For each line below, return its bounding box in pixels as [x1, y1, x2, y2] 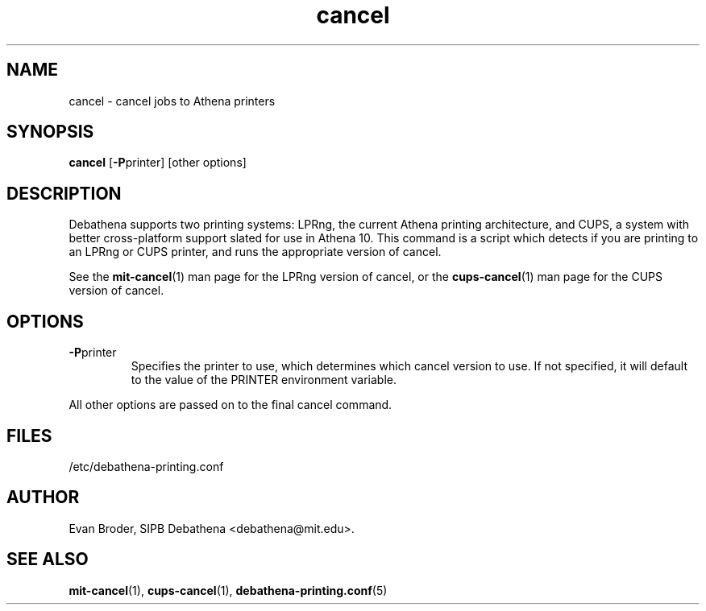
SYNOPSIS [6, 122, 94, 142]
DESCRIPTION [6, 183, 122, 204]
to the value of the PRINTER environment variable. [131, 373, 397, 387]
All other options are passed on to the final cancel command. [69, 398, 392, 412]
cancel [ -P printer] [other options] [69, 155, 247, 170]
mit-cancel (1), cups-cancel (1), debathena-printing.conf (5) [69, 583, 388, 597]
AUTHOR [6, 487, 80, 508]
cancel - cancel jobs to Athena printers [69, 93, 276, 108]
